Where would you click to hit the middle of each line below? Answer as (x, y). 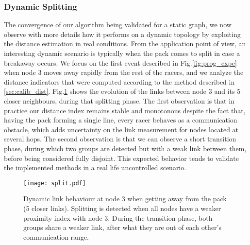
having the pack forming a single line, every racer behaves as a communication (121, 120)
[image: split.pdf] (55, 183)
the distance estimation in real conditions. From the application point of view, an (125, 44)
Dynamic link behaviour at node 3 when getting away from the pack (125, 199)
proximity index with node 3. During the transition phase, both (118, 218)
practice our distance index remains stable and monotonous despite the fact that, (125, 110)
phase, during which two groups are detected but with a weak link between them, (125, 148)
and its (225, 91)
